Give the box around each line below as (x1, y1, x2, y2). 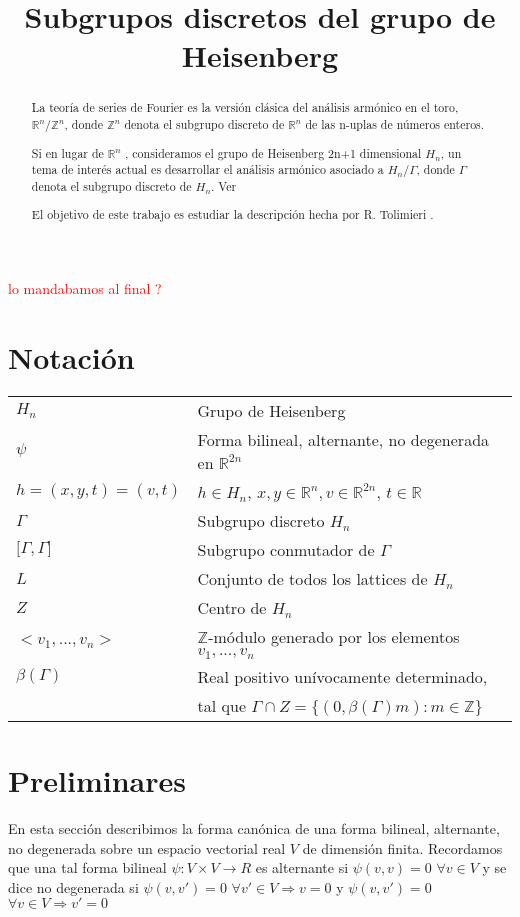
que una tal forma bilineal (8, 857, 167, 878)
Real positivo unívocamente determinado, (197, 664, 488, 688)
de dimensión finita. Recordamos (302, 837, 503, 858)
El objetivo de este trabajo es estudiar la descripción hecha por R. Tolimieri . (31, 206, 434, 223)
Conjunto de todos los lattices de (197, 566, 428, 590)
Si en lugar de (31, 144, 104, 161)
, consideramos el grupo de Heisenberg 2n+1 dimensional (125, 144, 422, 161)
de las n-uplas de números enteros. (305, 116, 485, 133)
